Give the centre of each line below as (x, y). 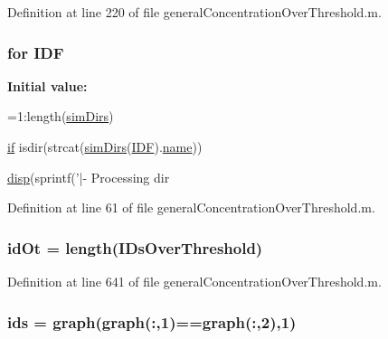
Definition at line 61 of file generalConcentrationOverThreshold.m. (191, 207)
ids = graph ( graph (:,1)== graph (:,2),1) (152, 321)
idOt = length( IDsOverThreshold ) (135, 247)
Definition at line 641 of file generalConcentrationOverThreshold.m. (194, 281)
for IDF (36, 52)
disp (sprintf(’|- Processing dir (89, 177)
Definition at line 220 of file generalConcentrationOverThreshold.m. (194, 12)
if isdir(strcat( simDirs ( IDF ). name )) (105, 146)
